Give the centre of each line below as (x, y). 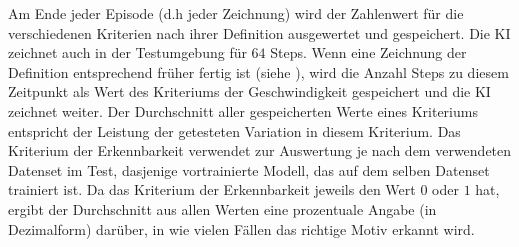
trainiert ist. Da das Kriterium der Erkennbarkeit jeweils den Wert (212, 189)
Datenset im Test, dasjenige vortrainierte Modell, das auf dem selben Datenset (249, 169)
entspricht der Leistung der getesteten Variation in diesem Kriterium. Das (234, 130)
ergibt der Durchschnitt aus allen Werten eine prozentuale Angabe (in (222, 208)
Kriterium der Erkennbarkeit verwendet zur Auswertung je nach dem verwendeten (260, 150)
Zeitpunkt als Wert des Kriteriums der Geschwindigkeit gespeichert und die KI (249, 91)
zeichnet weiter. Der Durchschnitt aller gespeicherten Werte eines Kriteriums (243, 110)
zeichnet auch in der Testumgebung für (127, 52)
